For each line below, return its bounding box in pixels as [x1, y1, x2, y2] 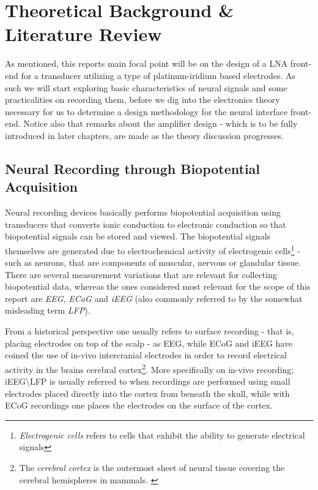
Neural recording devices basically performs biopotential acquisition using [5, 206, 281, 219]
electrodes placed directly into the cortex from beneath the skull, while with [5, 386, 290, 399]
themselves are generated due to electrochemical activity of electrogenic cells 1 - [5, 242, 300, 257]
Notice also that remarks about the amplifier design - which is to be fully [23, 117, 298, 130]
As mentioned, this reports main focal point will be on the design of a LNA [5, 57, 288, 70]
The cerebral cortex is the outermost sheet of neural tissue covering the [19, 461, 285, 474]
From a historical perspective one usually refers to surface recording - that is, [5, 325, 294, 337]
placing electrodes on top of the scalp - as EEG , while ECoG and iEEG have [5, 336, 293, 349]
